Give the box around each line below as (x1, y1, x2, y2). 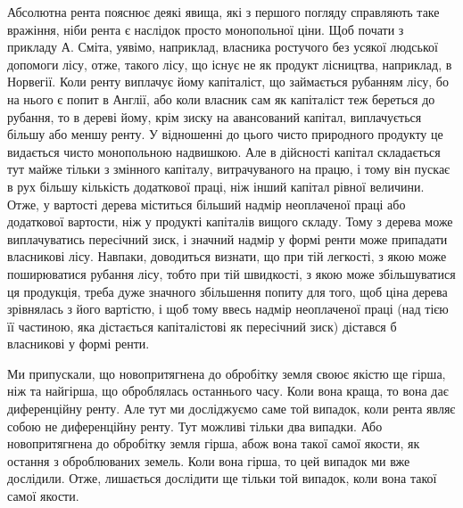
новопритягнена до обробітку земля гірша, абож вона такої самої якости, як (7, 434, 420, 453)
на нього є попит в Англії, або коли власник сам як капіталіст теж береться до (7, 89, 435, 108)
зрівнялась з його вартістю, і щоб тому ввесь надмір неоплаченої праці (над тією (7, 299, 449, 318)
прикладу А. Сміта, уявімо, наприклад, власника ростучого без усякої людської (7, 37, 438, 56)
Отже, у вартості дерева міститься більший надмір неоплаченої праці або (7, 194, 406, 213)
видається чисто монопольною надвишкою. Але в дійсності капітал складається (7, 142, 441, 160)
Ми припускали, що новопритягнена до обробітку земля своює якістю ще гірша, (7, 364, 446, 382)
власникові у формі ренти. (7, 334, 150, 353)
